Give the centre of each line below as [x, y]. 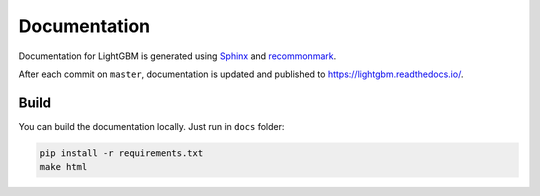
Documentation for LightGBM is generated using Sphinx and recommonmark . [177, 56]
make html [63, 167]
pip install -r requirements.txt [121, 153]
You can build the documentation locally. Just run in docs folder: [151, 126]
